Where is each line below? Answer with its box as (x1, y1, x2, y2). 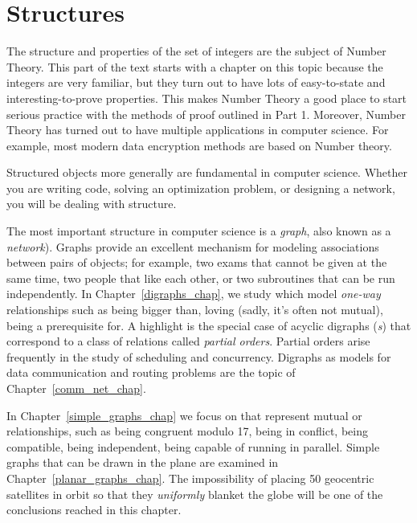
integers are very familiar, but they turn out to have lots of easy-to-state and (6, 74, 386, 91)
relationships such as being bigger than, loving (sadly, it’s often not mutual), (6, 301, 383, 318)
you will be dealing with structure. (6, 195, 177, 212)
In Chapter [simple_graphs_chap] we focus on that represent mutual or (6, 407, 362, 423)
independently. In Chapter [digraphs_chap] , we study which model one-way (6, 285, 381, 302)
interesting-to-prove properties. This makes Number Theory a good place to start (6, 89, 407, 106)
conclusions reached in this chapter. (6, 501, 182, 518)
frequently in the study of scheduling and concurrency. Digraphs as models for (6, 348, 391, 365)
